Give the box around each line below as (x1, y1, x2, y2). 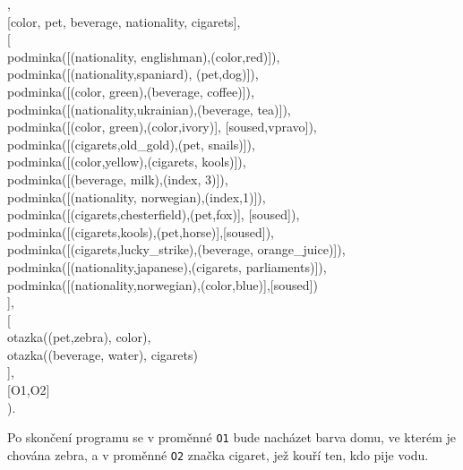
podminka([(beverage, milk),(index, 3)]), (7, 169, 228, 188)
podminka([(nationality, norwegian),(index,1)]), (7, 187, 266, 206)
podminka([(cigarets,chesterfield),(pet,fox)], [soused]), (7, 205, 300, 224)
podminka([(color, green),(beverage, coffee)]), (7, 81, 254, 100)
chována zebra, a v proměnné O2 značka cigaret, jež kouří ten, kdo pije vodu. (7, 445, 429, 464)
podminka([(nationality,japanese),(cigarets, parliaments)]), (7, 257, 327, 276)
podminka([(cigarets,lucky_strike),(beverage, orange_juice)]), (7, 240, 346, 259)
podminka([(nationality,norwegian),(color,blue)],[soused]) (7, 275, 318, 294)
